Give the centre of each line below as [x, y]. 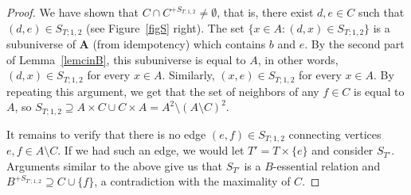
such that [381, 12]
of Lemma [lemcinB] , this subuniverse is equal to [126, 59]
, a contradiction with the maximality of [192, 181]
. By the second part [354, 44]
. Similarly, [188, 75]
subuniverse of [41, 44]
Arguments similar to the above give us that [114, 165]
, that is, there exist [265, 12]
